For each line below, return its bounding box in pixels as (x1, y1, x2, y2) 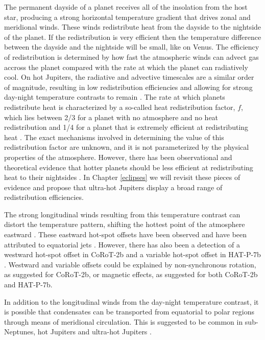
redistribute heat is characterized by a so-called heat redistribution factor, (4, 101, 235, 112)
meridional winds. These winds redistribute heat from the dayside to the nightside (4, 21, 261, 32)
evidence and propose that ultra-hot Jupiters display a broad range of (4, 182, 223, 192)
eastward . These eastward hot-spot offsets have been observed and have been (4, 229, 247, 240)
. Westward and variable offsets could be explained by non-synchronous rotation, (4, 259, 256, 269)
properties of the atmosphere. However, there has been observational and (4, 151, 232, 162)
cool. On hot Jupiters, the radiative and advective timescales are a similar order (4, 72, 254, 82)
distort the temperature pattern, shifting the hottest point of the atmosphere (4, 219, 245, 230)
